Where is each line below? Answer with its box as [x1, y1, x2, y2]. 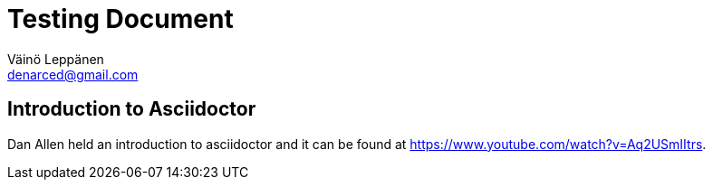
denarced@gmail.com [7, 66, 139, 82]
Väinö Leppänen [7, 51, 104, 67]
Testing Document [7, 4, 234, 34]
